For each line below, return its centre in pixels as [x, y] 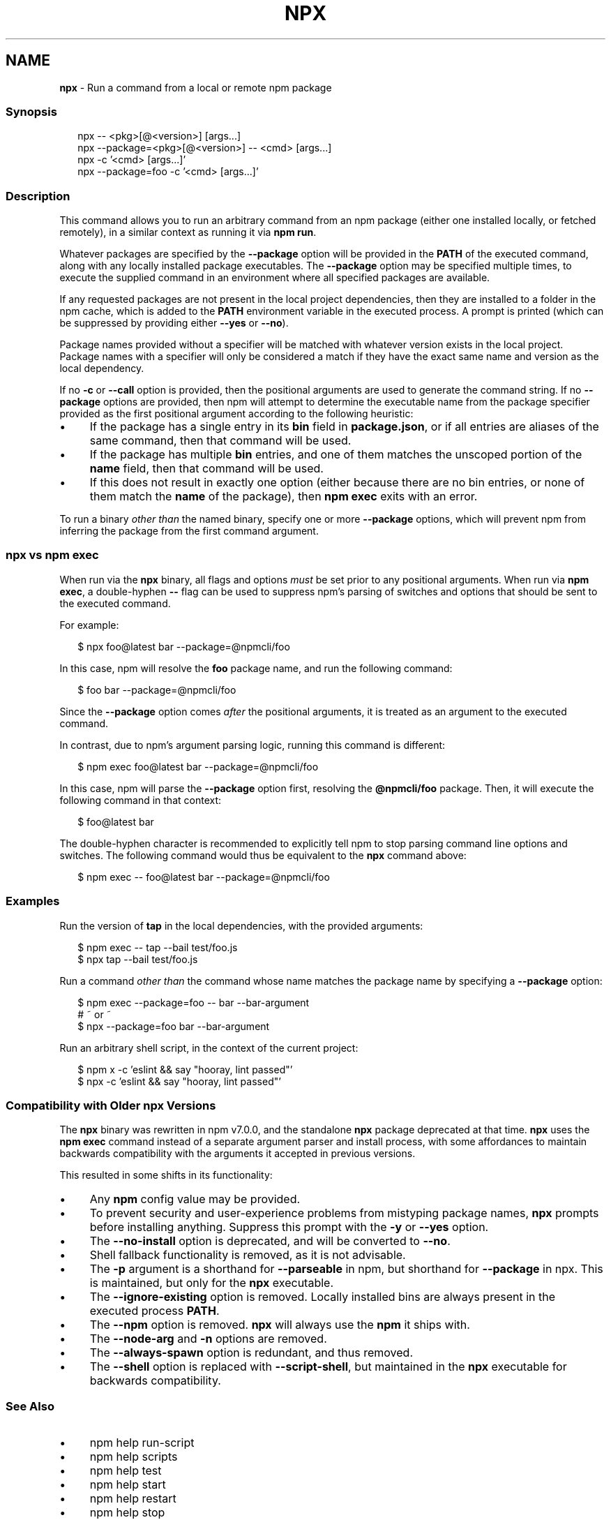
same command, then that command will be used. [220, 441]
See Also [30, 1406]
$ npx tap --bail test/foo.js [138, 959]
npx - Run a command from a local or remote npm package [196, 87]
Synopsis [31, 111]
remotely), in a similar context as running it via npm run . [188, 232]
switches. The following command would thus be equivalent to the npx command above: [263, 855]
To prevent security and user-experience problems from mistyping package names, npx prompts [344, 1213]
